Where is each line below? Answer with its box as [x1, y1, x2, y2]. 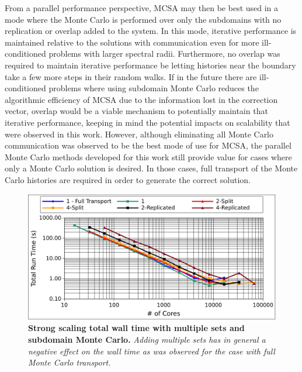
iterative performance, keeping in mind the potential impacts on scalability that [5, 116, 290, 128]
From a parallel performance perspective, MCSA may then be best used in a [5, 2, 279, 13]
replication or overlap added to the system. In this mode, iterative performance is [5, 25, 297, 37]
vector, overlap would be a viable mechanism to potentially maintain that [5, 105, 268, 117]
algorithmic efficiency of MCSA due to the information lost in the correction [5, 93, 278, 105]
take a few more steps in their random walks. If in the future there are [5, 70, 257, 82]
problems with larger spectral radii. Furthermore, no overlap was [48, 47, 280, 60]
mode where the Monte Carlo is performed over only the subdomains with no [5, 13, 282, 25]
